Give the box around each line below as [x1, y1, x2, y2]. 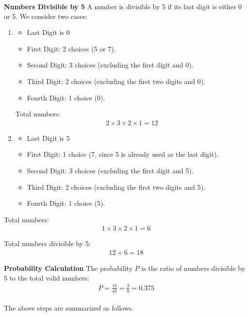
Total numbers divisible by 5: [4, 238, 91, 249]
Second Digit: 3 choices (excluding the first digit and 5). [27, 165, 194, 175]
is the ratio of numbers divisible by [141, 263, 246, 273]
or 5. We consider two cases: [4, 11, 88, 21]
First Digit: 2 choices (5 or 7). [27, 43, 116, 53]
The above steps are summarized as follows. [4, 303, 134, 313]
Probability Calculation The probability [4, 263, 133, 273]
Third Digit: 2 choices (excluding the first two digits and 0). [27, 76, 205, 86]
